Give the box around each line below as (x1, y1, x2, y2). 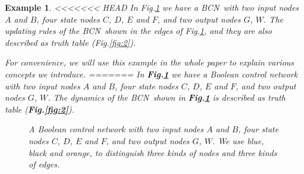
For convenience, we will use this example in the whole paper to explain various (5, 56, 294, 69)
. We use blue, (212, 134, 264, 147)
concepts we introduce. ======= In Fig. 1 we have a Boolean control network (5, 67, 298, 80)
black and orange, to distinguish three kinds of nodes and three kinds (29, 146, 277, 159)
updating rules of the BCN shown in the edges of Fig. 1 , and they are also (5, 24, 272, 37)
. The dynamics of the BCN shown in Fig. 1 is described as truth (48, 91, 286, 104)
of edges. (29, 158, 60, 170)
